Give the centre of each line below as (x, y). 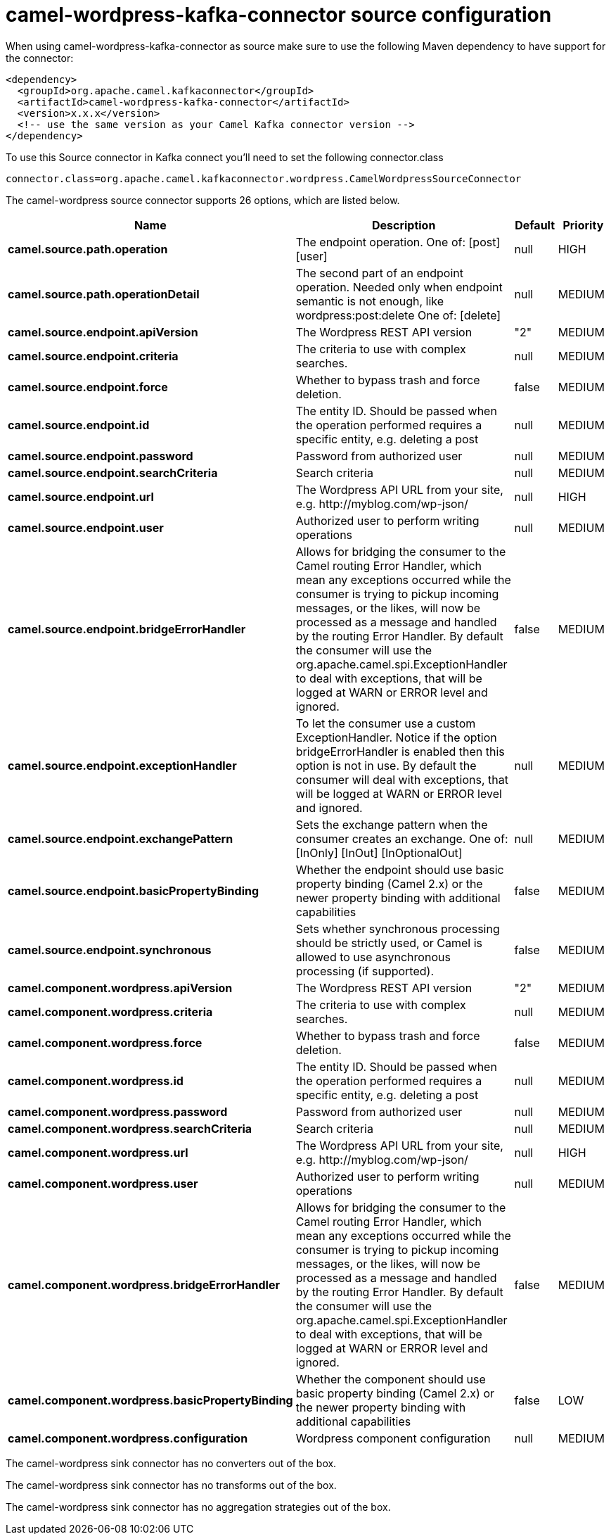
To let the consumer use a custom (386, 723)
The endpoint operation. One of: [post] (398, 242)
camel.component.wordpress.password (118, 1111)
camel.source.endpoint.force (88, 387)
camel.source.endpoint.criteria (93, 356)
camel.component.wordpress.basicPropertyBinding (150, 1400)
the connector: (40, 58)
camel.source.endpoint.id (79, 425)
